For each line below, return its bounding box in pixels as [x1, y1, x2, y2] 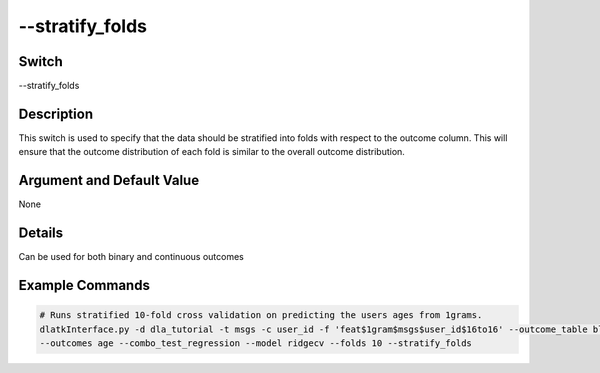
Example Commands [18, 276, 150, 294]
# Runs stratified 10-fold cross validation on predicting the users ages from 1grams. [39, 310, 483, 321]
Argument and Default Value [18, 172, 200, 189]
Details [18, 225, 64, 242]
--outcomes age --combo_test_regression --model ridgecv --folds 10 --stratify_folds [39, 337, 472, 349]
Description [18, 105, 94, 122]
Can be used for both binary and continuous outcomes [18, 251, 244, 263]
